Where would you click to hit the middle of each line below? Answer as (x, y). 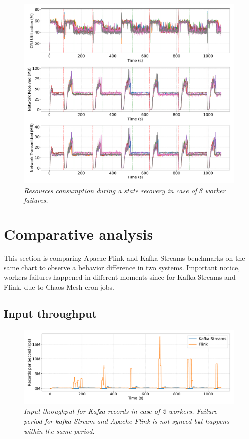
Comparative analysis (79, 234)
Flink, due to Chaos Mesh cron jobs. (59, 286)
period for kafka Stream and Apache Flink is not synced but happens (126, 420)
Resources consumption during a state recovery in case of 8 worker (125, 190)
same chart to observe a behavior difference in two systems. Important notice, (122, 267)
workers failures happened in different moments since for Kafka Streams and (120, 277)
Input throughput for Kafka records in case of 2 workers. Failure (121, 411)
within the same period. (59, 430)
